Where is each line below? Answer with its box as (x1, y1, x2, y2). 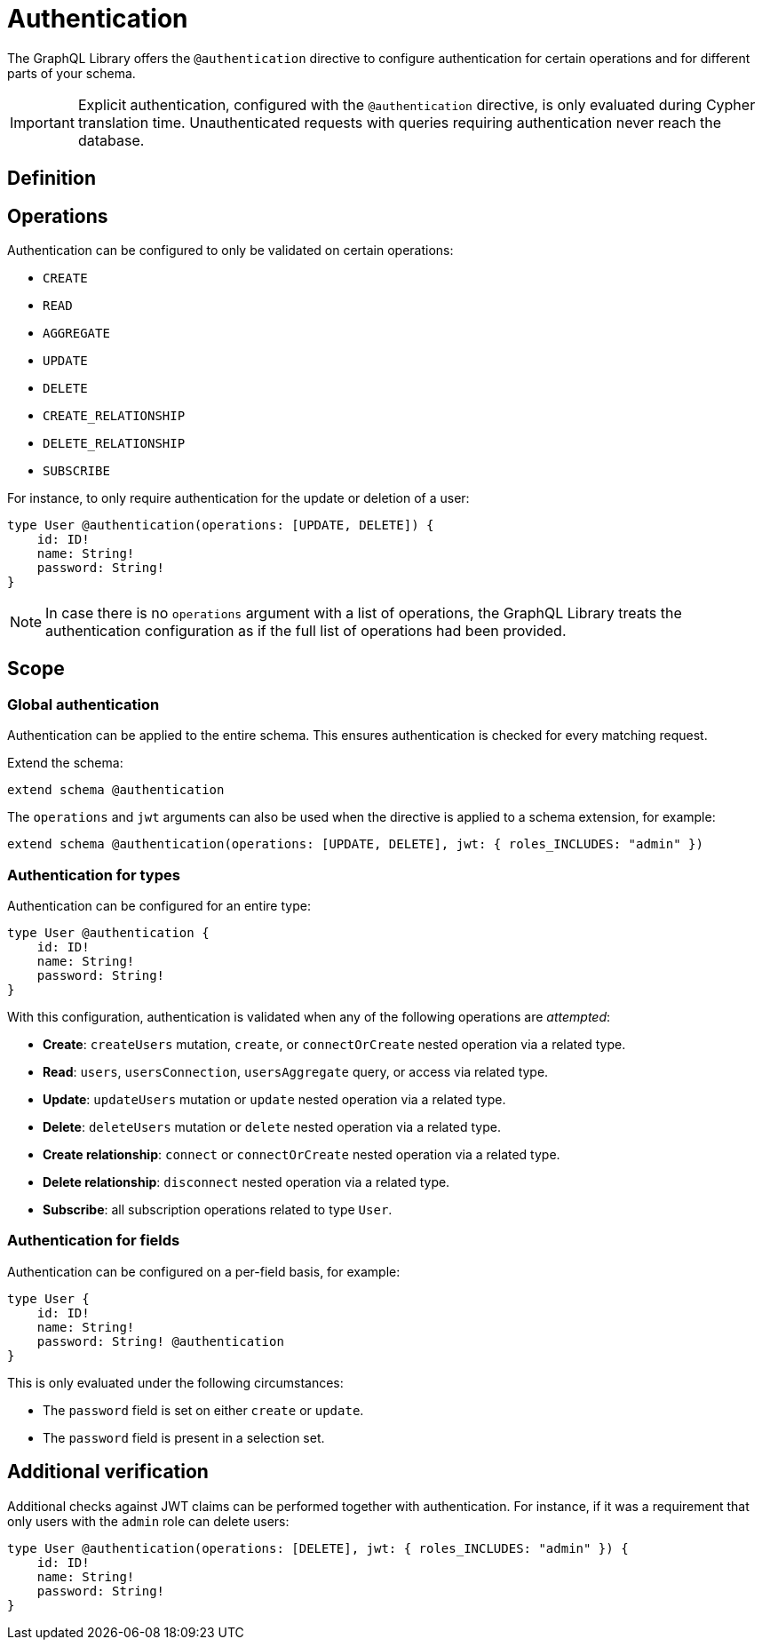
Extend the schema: (7, 755, 123, 771)
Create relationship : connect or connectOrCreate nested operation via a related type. (43, 1146, 560, 1162)
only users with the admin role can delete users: (7, 1513, 290, 1529)
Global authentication (7, 695, 160, 713)
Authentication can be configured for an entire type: (7, 897, 311, 913)
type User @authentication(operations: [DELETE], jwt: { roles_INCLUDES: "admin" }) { (7, 1540, 629, 1555)
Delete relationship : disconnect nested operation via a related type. (43, 1174, 450, 1189)
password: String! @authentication (36, 1333, 284, 1349)
